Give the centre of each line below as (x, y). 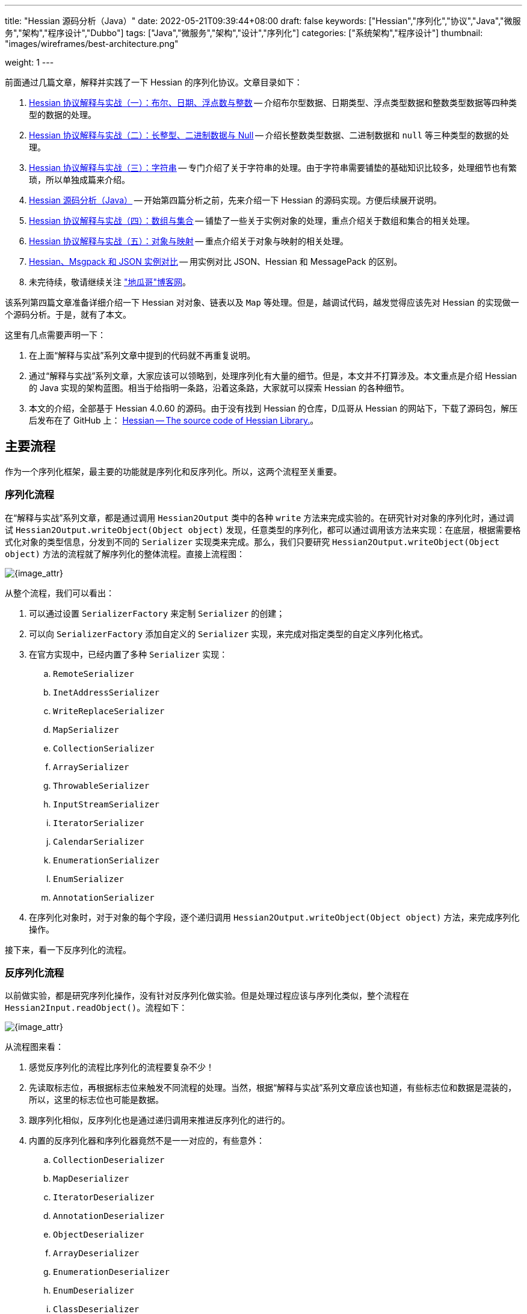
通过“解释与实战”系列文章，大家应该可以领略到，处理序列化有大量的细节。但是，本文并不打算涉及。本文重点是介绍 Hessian (273, 376)
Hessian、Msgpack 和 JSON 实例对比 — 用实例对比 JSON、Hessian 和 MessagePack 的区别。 (216, 261)
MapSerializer (86, 729)
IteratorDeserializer (104, 1198)
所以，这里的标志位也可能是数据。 (96, 1100)
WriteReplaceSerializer (109, 711)
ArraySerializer (91, 767)
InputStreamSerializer (106, 804)
